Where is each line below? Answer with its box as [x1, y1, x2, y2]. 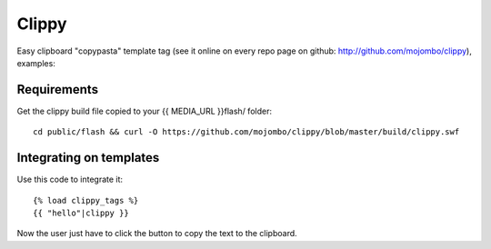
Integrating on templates [16, 150, 160, 165]
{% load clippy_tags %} [33, 195, 139, 205]
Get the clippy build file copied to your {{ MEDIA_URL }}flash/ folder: [16, 105, 273, 116]
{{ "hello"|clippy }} [33, 207, 129, 218]
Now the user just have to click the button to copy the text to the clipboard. [16, 228, 297, 239]
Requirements [16, 82, 99, 97]
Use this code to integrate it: [16, 174, 123, 185]
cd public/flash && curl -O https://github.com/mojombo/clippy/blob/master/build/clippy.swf [33, 127, 460, 137]
